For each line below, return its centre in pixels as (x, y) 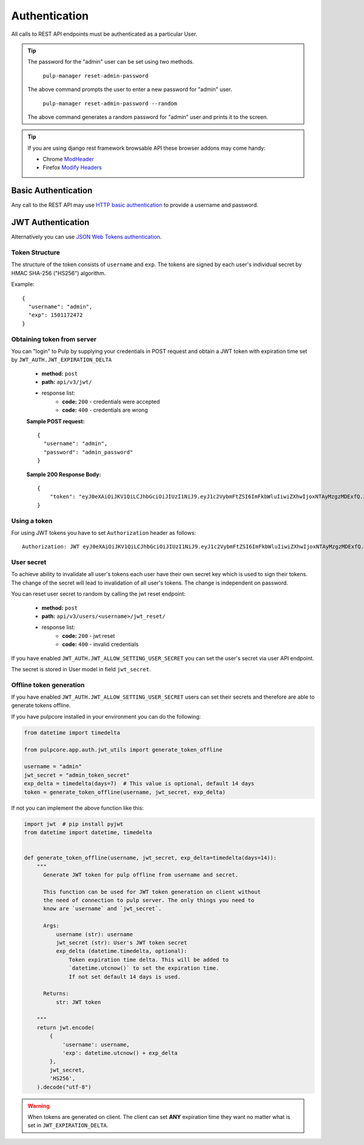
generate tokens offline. (41, 705)
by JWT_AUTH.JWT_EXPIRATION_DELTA (62, 360)
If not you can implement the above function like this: (77, 808)
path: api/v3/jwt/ (67, 382)
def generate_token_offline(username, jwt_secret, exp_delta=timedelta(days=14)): (150, 858)
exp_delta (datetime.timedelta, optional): (121, 951)
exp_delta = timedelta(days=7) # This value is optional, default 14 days (139, 784)
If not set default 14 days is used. (125, 977)
